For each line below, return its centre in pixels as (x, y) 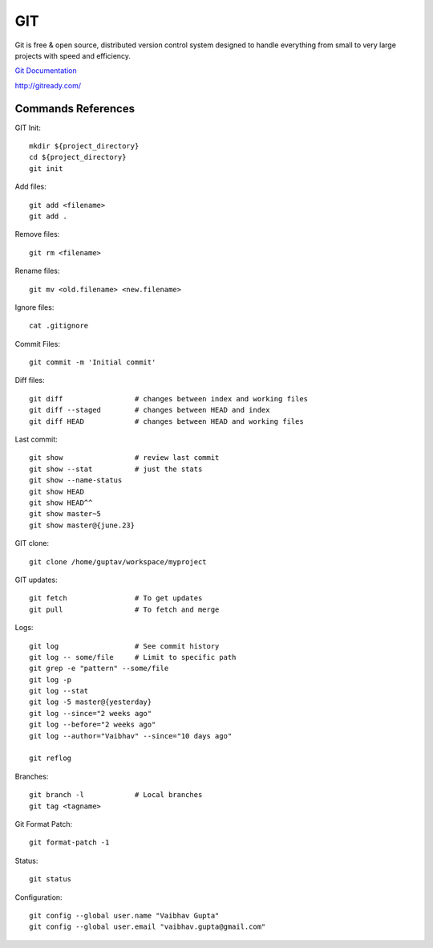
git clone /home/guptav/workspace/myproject (118, 561)
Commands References (75, 108)
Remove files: (37, 234)
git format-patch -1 (69, 842)
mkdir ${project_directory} (84, 146)
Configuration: (39, 897)
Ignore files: (34, 307)
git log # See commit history (124, 646)
